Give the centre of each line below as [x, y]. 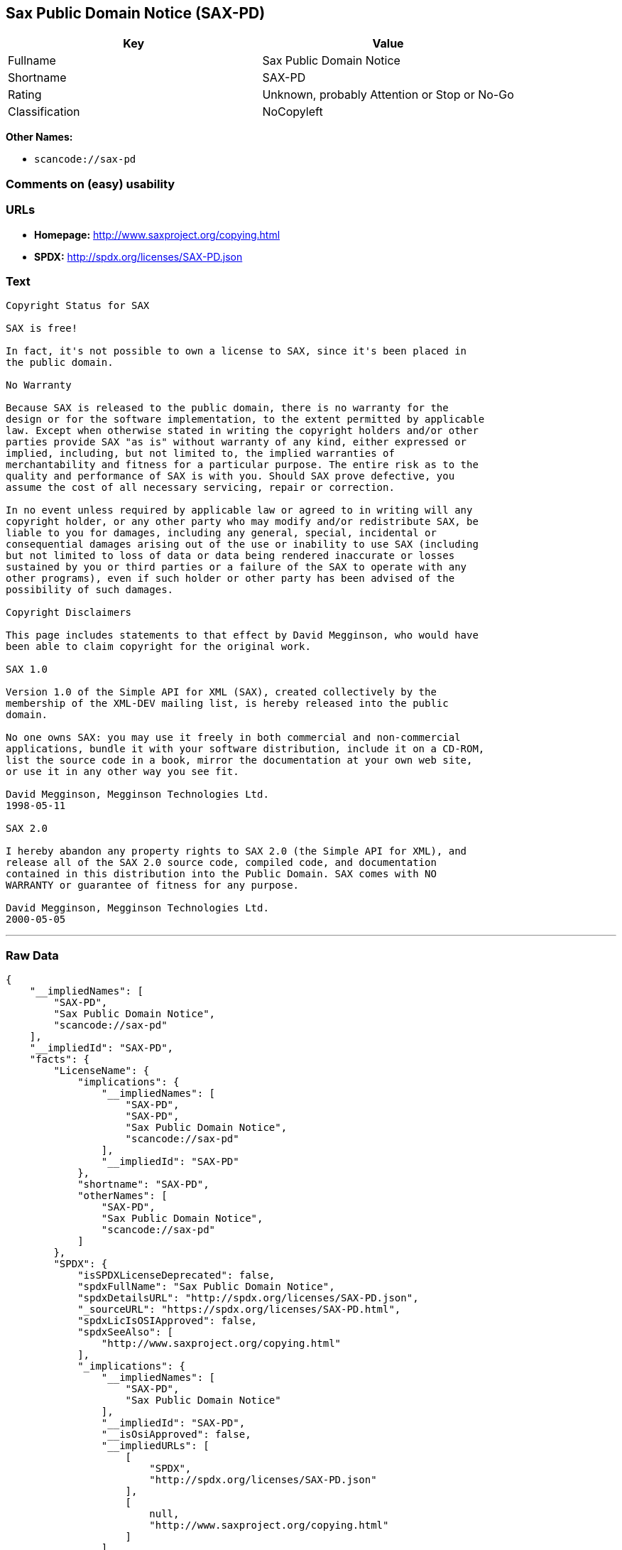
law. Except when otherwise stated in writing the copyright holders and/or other [242, 431]
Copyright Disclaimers [69, 613]
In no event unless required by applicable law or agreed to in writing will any [239, 510]
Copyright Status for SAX [78, 306]
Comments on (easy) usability [91, 184]
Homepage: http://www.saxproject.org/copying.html [157, 234]
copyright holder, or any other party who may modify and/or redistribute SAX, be [242, 522]
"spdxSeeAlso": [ [126, 1332]
